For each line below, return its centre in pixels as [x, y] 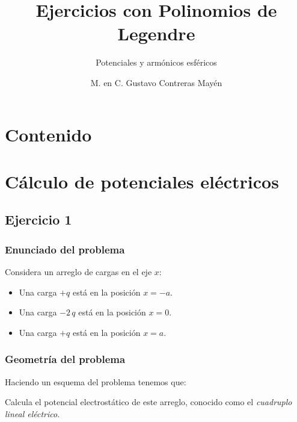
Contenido [48, 134]
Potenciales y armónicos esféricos [156, 62]
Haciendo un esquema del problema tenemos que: [96, 381]
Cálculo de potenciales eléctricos [142, 181]
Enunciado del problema [65, 249]
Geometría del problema [65, 359]
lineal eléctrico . [32, 413]
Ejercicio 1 [38, 219]
